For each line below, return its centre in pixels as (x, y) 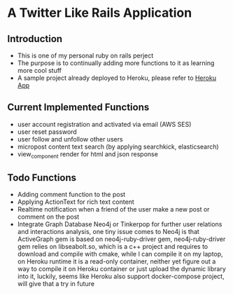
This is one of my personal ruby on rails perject (85, 55)
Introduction (35, 39)
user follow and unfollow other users (70, 139)
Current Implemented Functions (78, 108)
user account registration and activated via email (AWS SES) (104, 124)
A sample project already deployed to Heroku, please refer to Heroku (117, 78)
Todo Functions (42, 178)
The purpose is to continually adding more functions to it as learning (116, 63)
